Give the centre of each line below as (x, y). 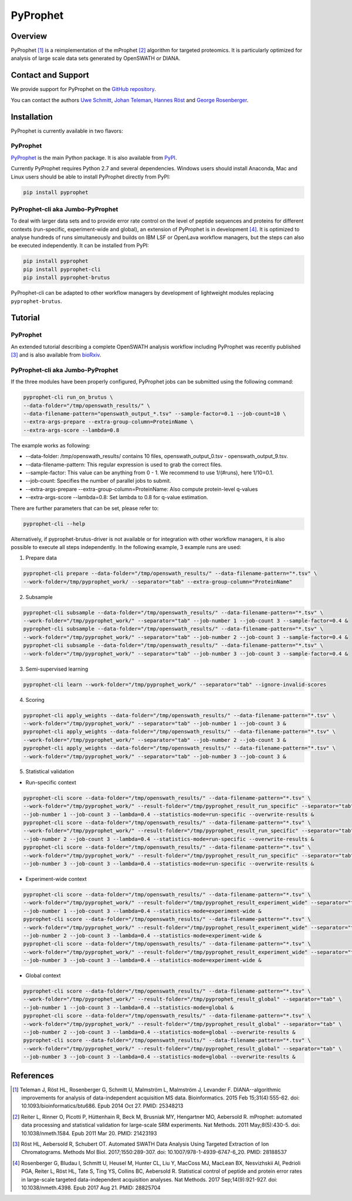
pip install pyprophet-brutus (67, 278)
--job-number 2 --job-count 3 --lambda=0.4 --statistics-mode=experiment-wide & (142, 936)
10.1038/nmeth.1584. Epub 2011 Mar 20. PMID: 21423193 (89, 1133)
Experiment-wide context (56, 879)
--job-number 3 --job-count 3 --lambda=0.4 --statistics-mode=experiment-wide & (142, 961)
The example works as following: (51, 445)
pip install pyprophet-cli (62, 269)
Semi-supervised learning (57, 669)
